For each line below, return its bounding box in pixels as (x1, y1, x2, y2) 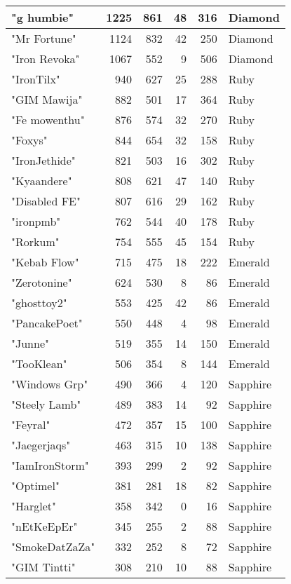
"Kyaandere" (11, 172, 72, 189)
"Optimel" (11, 477, 60, 494)
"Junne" (11, 335, 49, 351)
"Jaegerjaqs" (11, 437, 71, 453)
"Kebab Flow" (11, 254, 79, 270)
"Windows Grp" (11, 376, 88, 392)
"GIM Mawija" (11, 91, 83, 107)
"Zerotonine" (11, 274, 72, 290)
